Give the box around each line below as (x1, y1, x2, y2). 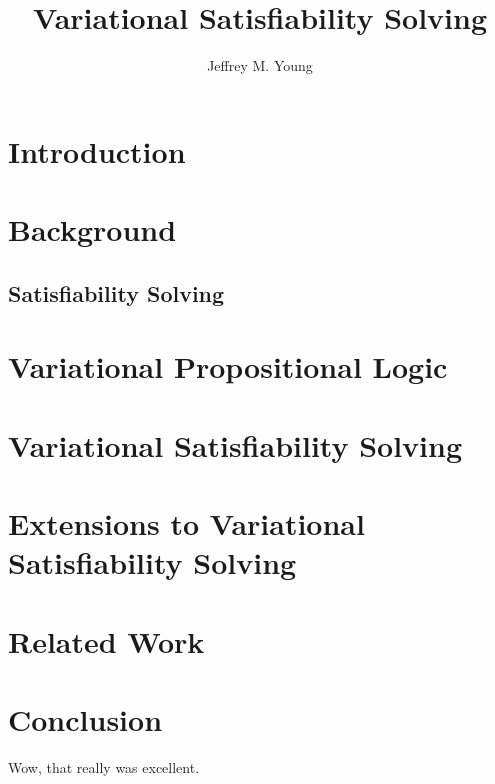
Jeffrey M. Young (207, 55, 313, 76)
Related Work (8, 620, 205, 661)
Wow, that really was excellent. (8, 756, 200, 777)
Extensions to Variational (8, 503, 365, 543)
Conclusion (8, 698, 163, 739)
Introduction (8, 130, 186, 171)
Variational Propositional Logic (8, 346, 448, 387)
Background (8, 209, 177, 250)
